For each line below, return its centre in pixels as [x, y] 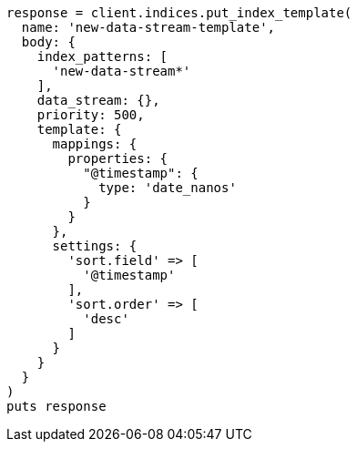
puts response [56, 406]
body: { [48, 42]
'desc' [106, 319]
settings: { [95, 246]
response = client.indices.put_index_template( [179, 13]
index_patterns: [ [102, 56]
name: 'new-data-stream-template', [148, 27]
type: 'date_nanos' [168, 188]
